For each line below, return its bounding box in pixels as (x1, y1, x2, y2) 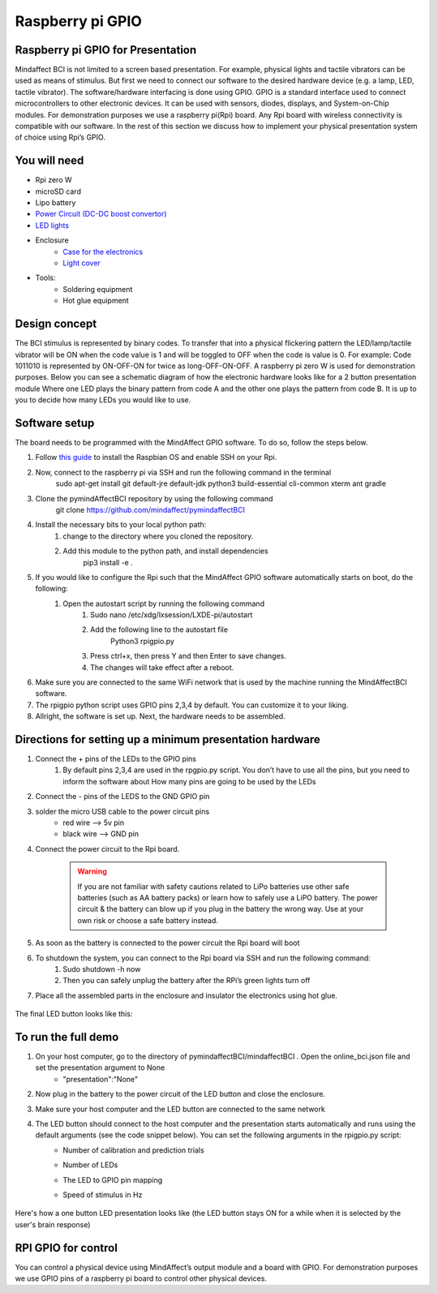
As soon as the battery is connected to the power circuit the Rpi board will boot (35, 938, 300, 948)
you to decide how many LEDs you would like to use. (15, 395, 191, 405)
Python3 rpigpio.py (110, 636, 174, 646)
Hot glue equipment (62, 296, 129, 306)
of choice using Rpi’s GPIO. (15, 132, 105, 142)
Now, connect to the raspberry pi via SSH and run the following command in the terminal (35, 467, 332, 477)
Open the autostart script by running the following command (62, 599, 265, 608)
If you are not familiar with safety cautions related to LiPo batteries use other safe (77, 881, 350, 891)
